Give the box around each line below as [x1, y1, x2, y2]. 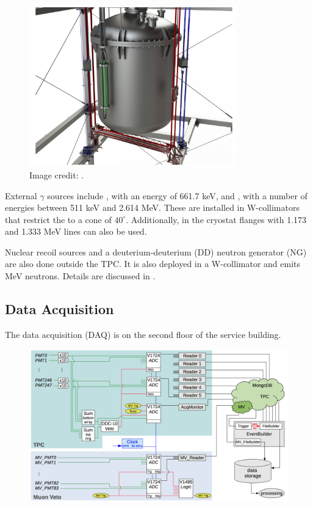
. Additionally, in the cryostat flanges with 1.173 [126, 213, 307, 226]
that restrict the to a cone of [5, 213, 112, 226]
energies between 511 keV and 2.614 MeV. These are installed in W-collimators [5, 201, 300, 214]
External [5, 189, 37, 202]
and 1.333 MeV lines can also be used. [5, 225, 147, 238]
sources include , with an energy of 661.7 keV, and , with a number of [47, 189, 308, 202]
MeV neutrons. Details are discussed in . [5, 269, 156, 282]
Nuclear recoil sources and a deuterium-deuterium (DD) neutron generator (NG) [5, 245, 307, 258]
